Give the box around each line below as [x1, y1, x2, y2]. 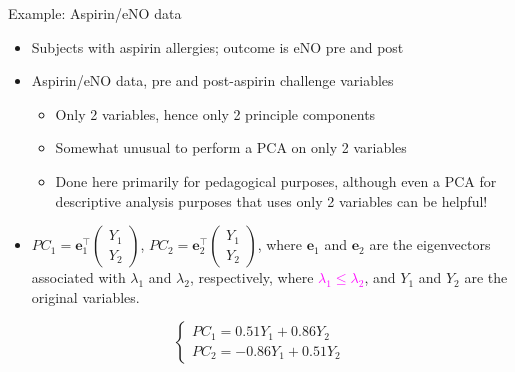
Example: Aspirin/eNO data [8, 3, 182, 23]
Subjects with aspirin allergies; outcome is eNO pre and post [31, 36, 404, 57]
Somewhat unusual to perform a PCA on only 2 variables [55, 137, 407, 158]
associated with [31, 267, 126, 288]
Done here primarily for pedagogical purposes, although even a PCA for [55, 170, 497, 191]
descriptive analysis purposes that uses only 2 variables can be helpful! [55, 190, 488, 211]
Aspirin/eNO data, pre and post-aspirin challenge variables [31, 70, 394, 91]
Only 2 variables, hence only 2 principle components [55, 103, 376, 124]
